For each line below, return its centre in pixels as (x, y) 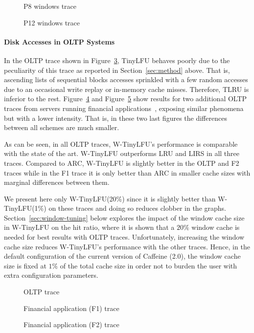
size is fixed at (25, 265)
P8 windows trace (50, 6)
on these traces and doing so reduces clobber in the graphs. (137, 208)
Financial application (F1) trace (71, 308)
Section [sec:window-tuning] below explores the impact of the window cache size (124, 217)
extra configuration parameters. (51, 275)
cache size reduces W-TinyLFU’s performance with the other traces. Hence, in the (127, 246)
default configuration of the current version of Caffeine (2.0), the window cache (122, 256)
